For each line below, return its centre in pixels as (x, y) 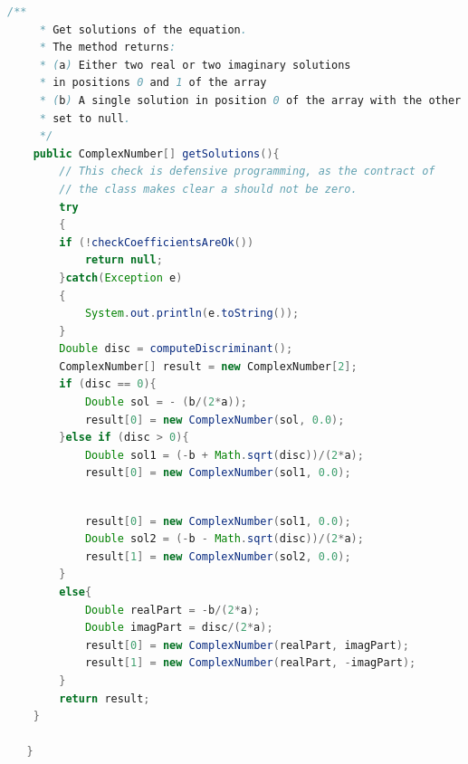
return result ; (105, 698)
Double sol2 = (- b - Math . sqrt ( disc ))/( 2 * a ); (224, 539)
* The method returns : (108, 48)
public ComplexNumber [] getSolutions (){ (156, 153)
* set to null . (85, 118)
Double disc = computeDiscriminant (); (176, 349)
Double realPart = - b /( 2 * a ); (172, 610)
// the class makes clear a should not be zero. (208, 189)
